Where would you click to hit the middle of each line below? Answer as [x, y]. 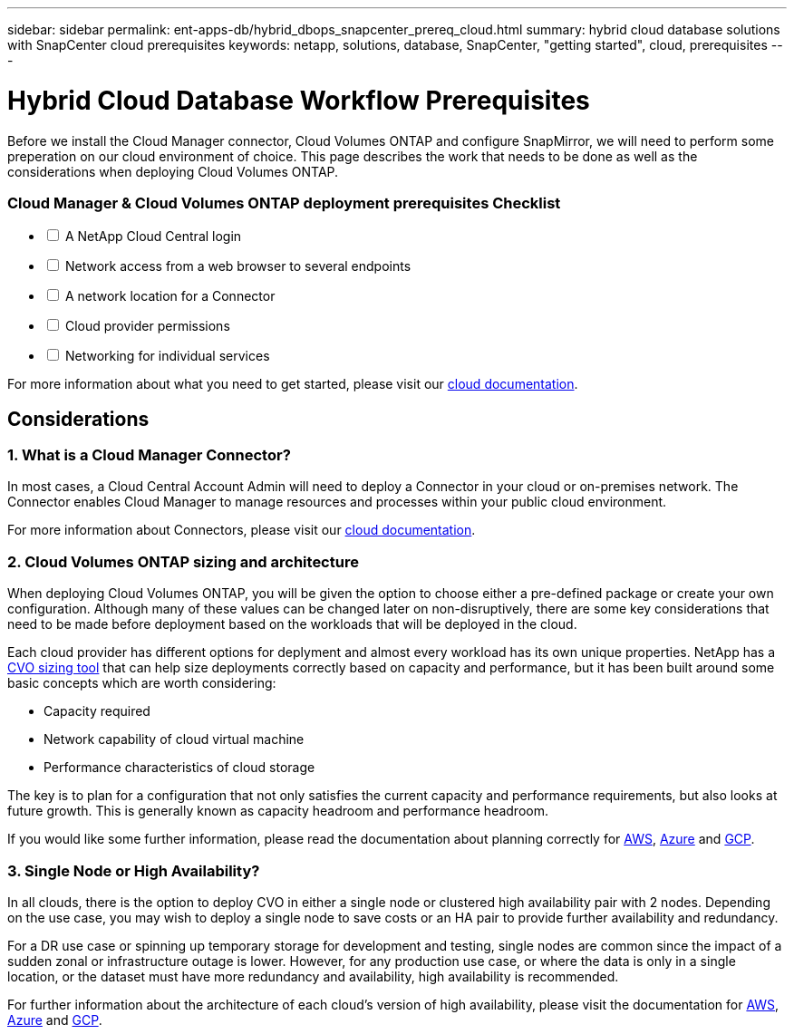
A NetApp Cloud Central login [153, 237]
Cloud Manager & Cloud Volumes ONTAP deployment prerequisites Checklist [284, 203]
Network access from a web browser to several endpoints [238, 266]
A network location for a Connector [170, 296]
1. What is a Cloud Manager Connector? [149, 455]
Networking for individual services [167, 356]
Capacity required [97, 711]
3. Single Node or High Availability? [134, 870]
